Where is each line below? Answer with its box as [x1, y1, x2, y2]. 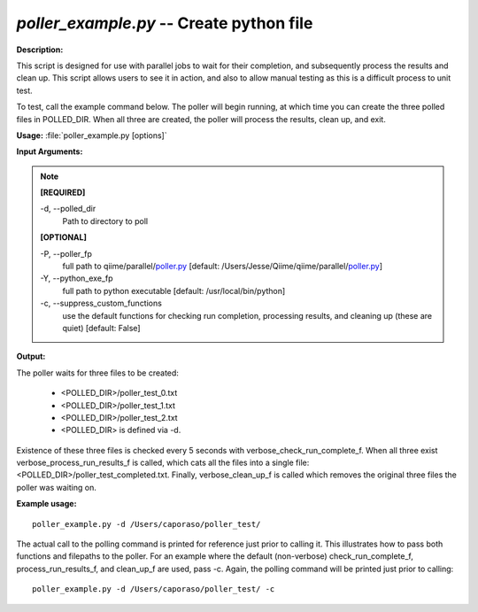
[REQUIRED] [40, 187, 86, 198]
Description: [16, 44, 64, 55]
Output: [16, 351, 46, 362]
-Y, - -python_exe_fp [40, 273, 113, 283]
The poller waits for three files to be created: [16, 368, 179, 378]
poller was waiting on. [16, 482, 96, 492]
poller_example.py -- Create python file [16, 13, 313, 33]
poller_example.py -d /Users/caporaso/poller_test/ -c [32, 585, 275, 594]
